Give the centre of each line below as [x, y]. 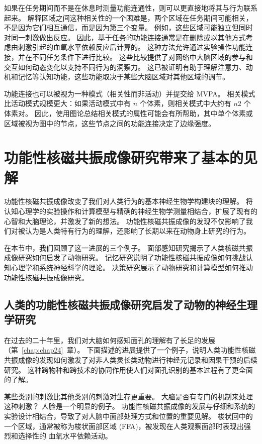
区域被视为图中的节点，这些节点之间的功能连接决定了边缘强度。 [110, 123]
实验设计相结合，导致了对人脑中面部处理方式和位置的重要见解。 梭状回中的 [128, 416]
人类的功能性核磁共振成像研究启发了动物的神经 [120, 304]
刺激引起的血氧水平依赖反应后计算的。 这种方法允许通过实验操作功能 [132, 47]
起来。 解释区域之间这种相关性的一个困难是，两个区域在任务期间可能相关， [128, 17]
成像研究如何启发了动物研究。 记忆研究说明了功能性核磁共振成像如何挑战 [125, 257]
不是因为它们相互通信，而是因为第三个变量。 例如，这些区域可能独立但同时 [128, 27]
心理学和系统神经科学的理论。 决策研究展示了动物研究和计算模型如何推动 [132, 267]
